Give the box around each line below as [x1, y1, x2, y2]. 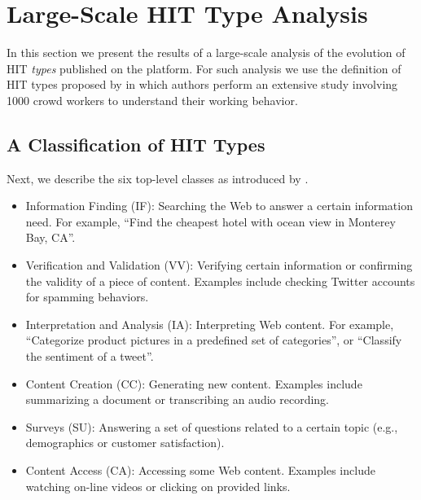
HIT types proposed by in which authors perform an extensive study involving [7, 76, 398, 93]
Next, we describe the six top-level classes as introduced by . [7, 169, 309, 186]
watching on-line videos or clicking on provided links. [25, 477, 291, 494]
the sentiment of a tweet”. [25, 348, 154, 365]
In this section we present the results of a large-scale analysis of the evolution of [7, 44, 406, 61]
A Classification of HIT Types [7, 131, 265, 156]
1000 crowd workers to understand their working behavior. [7, 91, 298, 108]
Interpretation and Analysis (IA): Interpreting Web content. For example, [25, 315, 394, 332]
